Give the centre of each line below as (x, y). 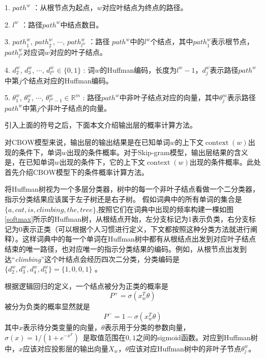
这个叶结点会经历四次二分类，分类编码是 (112, 259)
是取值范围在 (104, 337)
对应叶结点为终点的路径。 (145, 7)
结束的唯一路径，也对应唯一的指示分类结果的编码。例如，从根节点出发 (122, 248)
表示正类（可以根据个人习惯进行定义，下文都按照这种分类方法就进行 (136, 229)
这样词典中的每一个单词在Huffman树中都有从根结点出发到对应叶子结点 (139, 239)
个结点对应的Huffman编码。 (67, 80)
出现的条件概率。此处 (225, 162)
